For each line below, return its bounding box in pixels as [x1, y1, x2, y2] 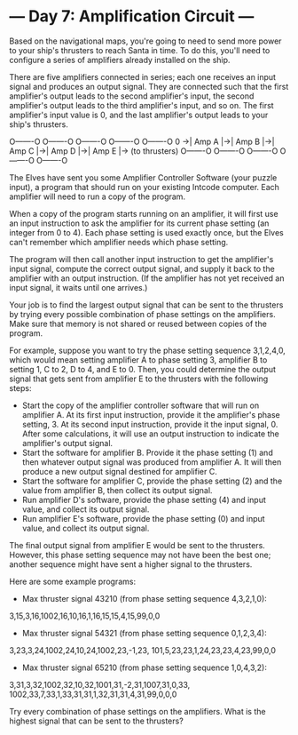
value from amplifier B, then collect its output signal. [21, 484, 213, 495]
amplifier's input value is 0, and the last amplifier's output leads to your [9, 109, 269, 120]
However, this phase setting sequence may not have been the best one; [9, 549, 271, 560]
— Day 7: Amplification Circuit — [9, 6, 255, 27]
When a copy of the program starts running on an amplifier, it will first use [9, 208, 278, 219]
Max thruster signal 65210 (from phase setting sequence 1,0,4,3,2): [21, 662, 268, 673]
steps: [9, 382, 32, 393]
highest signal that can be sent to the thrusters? [9, 715, 184, 726]
